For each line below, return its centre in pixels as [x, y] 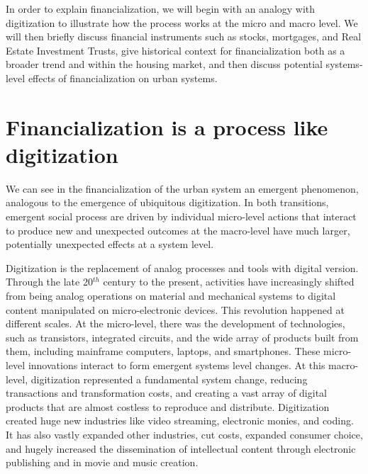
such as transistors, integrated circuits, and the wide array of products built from [182, 337]
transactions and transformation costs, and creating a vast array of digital [166, 393]
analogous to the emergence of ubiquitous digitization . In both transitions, [167, 202]
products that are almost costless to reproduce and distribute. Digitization [168, 406]
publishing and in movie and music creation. [102, 462]
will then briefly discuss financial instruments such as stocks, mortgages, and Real [184, 36]
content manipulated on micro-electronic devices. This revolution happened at [175, 309]
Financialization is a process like [167, 126]
